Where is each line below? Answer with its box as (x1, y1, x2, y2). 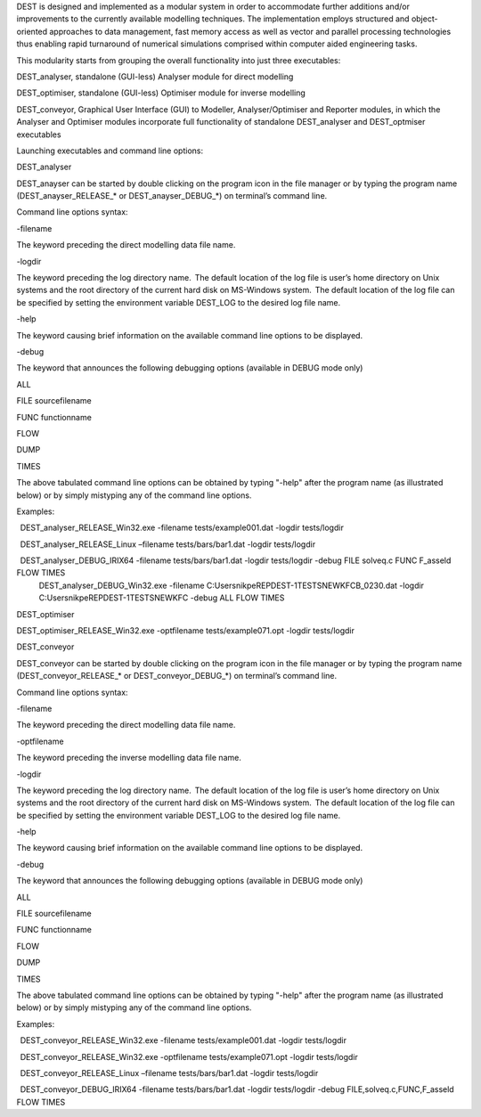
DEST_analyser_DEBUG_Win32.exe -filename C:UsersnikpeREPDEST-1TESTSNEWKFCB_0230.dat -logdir (38, 580, 425, 591)
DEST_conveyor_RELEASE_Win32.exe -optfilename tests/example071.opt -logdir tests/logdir (20, 1051, 358, 1062)
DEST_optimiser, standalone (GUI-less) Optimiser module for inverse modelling (16, 87, 306, 98)
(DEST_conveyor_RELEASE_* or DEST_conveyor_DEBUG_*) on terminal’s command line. (16, 671, 338, 681)
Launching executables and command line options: (16, 145, 204, 156)
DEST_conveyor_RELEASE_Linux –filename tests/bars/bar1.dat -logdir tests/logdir (20, 1067, 319, 1078)
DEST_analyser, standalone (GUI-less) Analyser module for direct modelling (16, 71, 294, 82)
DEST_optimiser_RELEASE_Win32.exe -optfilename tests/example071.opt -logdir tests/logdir (16, 625, 355, 636)
